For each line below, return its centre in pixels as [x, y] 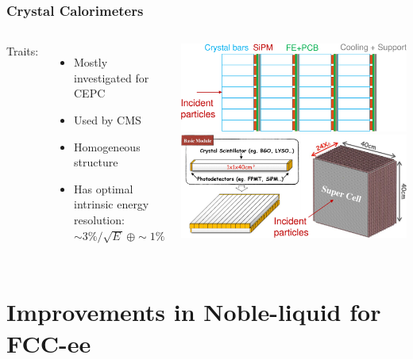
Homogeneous [107, 146]
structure [96, 162]
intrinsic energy [111, 204]
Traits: [23, 51]
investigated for [111, 77]
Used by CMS [107, 120]
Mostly [91, 62]
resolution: [99, 219]
